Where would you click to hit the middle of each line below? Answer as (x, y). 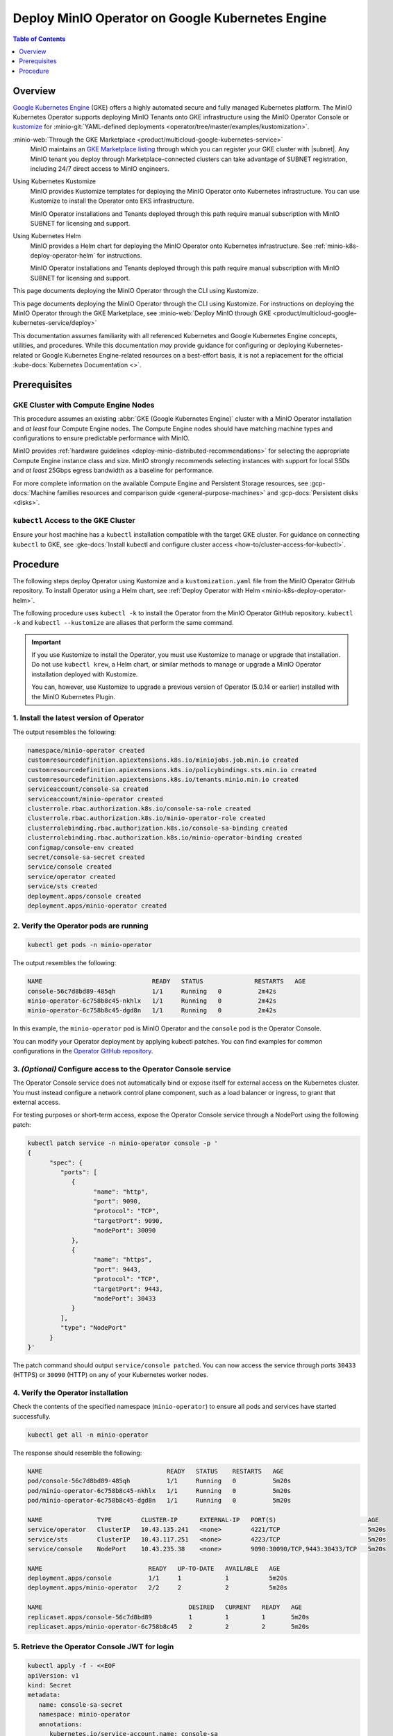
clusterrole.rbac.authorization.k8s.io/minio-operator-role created (147, 818)
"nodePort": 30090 (125, 1230)
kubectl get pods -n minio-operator (90, 945)
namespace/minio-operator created (86, 750)
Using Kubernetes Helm (47, 236)
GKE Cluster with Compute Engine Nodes (84, 405)
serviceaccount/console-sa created (88, 789)
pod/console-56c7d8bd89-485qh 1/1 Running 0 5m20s (159, 1481)
